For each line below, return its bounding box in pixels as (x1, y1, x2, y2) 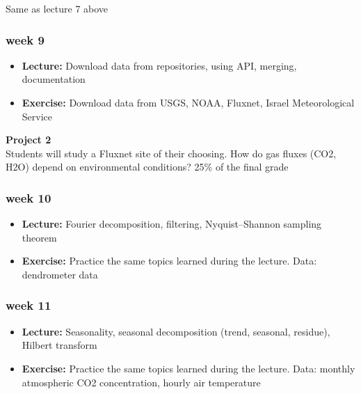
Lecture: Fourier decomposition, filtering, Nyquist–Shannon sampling (22, 216, 322, 231)
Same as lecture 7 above (6, 1, 109, 15)
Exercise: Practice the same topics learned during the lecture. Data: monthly (22, 361, 355, 375)
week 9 (6, 31, 45, 48)
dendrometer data (22, 267, 98, 281)
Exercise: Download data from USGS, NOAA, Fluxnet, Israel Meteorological (22, 95, 355, 109)
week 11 (6, 297, 51, 314)
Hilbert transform (22, 338, 97, 352)
